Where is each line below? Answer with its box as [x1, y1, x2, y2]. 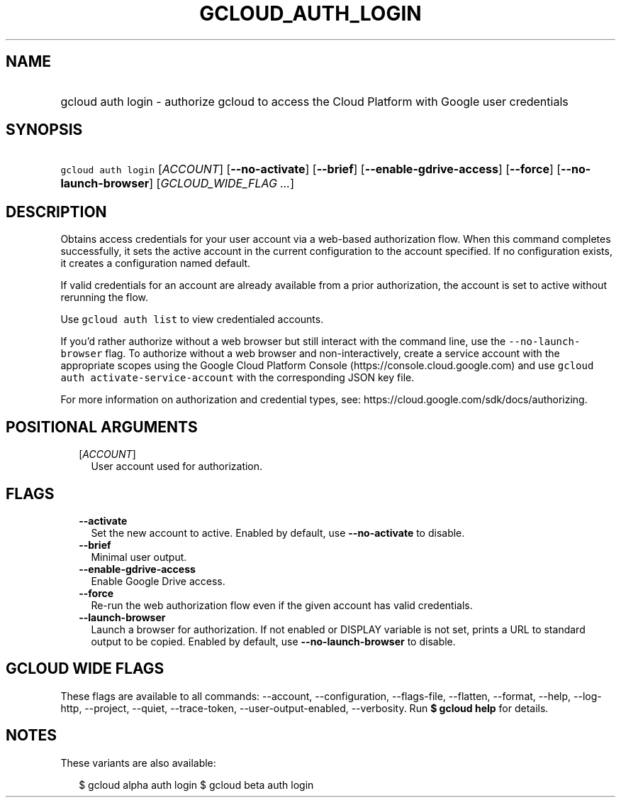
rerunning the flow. [60, 291, 148, 304]
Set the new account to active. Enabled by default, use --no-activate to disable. [91, 526, 465, 539]
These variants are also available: [60, 756, 216, 769]
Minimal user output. [91, 550, 187, 563]
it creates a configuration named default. [60, 257, 251, 270]
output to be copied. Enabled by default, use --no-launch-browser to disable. [91, 635, 456, 648]
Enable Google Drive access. [91, 574, 225, 587]
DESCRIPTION [6, 202, 107, 221]
